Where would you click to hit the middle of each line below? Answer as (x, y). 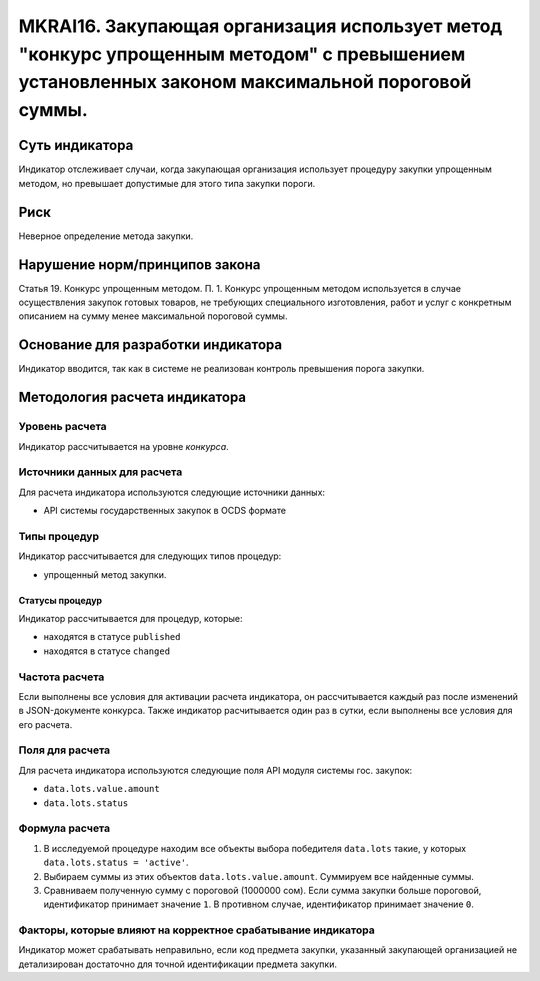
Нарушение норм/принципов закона (139, 264)
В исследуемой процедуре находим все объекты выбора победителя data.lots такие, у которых (255, 848)
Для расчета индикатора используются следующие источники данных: (171, 492)
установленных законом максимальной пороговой (245, 82)
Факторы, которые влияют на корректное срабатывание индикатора (196, 930)
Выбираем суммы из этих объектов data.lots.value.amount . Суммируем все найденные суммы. (259, 876)
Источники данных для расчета (100, 472)
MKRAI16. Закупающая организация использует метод (260, 26)
